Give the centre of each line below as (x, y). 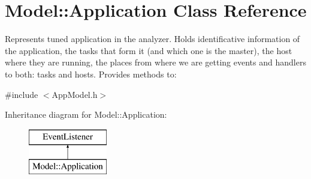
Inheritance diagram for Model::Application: (86, 114)
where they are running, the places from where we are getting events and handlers (155, 62)
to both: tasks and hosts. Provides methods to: (91, 74)
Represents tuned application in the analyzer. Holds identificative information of (153, 39)
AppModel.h (75, 94)
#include (22, 94)
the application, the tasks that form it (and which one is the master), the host (149, 50)
